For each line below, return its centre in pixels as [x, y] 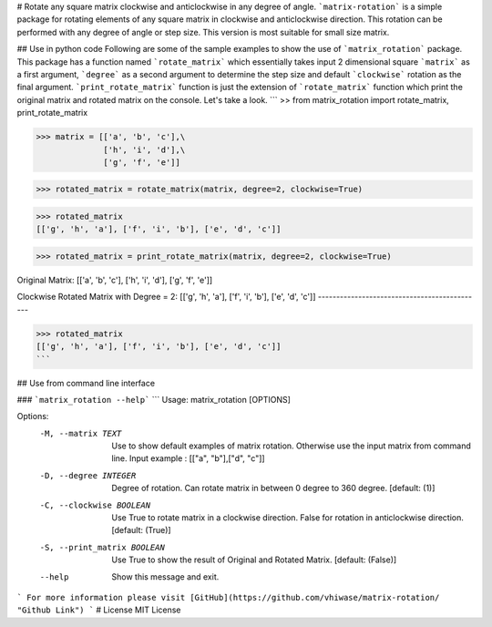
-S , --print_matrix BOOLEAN [102, 547]
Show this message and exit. [165, 576]
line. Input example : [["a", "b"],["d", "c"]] [188, 458]
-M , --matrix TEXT [81, 433]
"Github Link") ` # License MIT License [99, 610]
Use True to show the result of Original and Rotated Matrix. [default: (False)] [254, 560]
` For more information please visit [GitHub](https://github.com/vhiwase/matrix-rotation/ [228, 597]
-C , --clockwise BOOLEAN [95, 505]
